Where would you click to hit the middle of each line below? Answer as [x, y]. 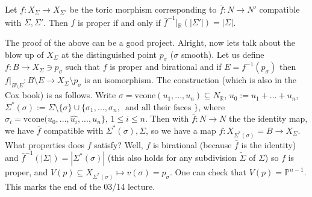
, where [211, 106]
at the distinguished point [109, 54]
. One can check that [208, 172]
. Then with [167, 118]
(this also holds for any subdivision [172, 157]
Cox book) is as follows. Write [61, 95]
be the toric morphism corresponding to [143, 9]
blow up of [24, 54]
